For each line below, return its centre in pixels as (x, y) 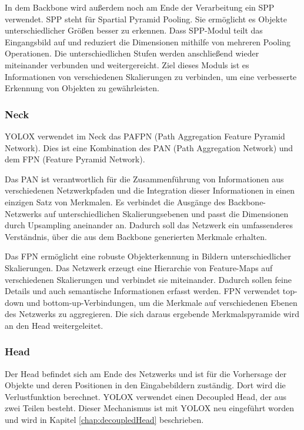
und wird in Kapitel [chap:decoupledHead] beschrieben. (104, 420)
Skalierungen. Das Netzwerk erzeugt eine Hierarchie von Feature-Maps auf (139, 267)
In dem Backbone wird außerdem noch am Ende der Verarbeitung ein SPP (140, 7)
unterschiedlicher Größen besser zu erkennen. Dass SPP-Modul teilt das (134, 30)
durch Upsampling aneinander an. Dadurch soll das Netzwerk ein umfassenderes (149, 225)
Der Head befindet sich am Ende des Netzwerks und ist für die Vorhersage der (146, 373)
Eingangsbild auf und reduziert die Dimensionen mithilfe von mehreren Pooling (148, 41)
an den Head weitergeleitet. (54, 325)
